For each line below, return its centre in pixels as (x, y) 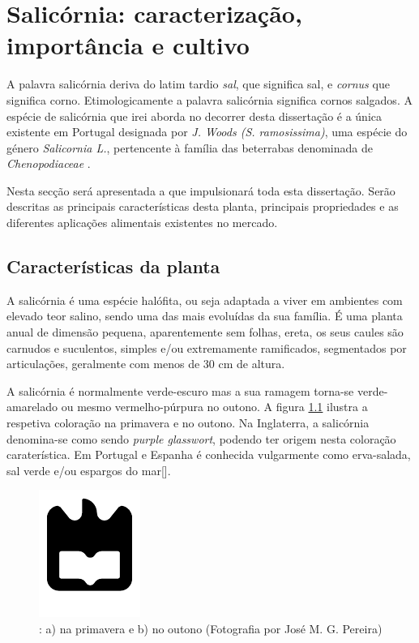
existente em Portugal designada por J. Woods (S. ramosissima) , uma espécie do (207, 132)
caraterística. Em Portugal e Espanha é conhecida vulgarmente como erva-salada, (209, 454)
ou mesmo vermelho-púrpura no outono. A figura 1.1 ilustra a (214, 407)
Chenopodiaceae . (49, 163)
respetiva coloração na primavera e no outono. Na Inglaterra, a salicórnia (188, 423)
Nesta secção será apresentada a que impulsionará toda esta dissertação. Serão (201, 190)
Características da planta (113, 266)
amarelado (32, 407)
